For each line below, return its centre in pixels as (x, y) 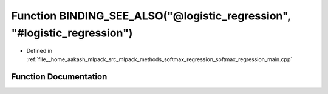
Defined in (39, 51)
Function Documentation (59, 77)
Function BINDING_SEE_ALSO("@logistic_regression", (151, 16)
